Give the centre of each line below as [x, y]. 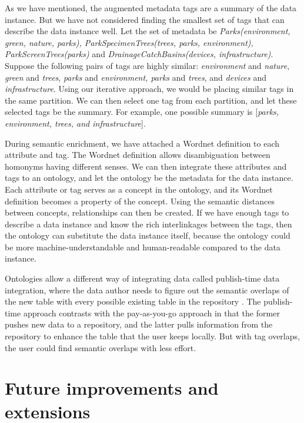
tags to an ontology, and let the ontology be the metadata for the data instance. [149, 178]
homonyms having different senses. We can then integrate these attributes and [146, 166]
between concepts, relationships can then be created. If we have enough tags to [147, 212]
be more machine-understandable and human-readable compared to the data [143, 247]
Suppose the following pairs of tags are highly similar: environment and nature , [147, 65]
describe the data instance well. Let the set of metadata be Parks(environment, [148, 31]
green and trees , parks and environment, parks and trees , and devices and [136, 77]
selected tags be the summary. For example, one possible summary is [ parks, [142, 112]
